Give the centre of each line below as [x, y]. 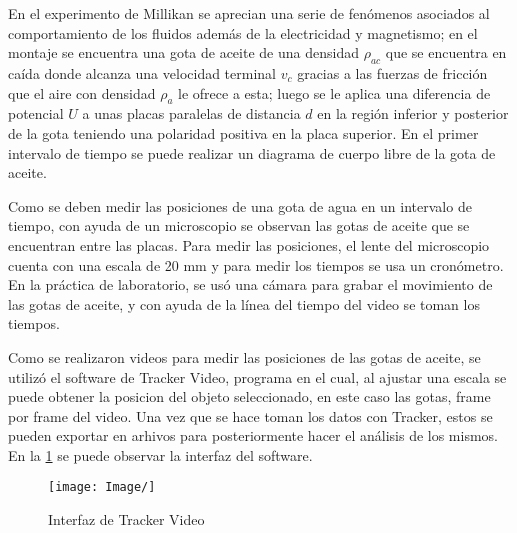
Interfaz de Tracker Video [126, 519]
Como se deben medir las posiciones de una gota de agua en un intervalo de [240, 205]
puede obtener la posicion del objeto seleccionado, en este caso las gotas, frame [249, 396]
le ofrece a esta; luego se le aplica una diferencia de [334, 92]
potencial [36, 113]
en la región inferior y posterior [413, 113]
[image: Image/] [102, 487]
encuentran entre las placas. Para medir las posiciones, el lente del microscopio [249, 244]
